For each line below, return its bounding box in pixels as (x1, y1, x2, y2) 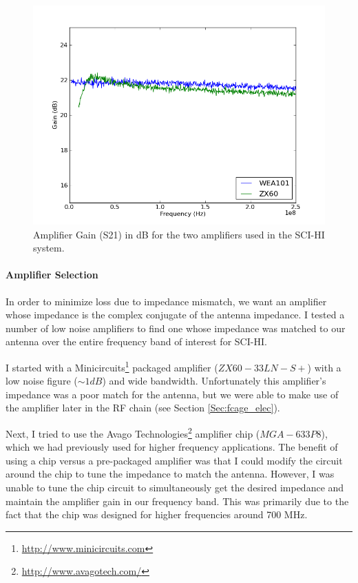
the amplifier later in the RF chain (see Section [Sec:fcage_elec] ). (6, 400, 280, 415)
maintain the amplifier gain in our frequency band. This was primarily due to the (6, 493, 349, 508)
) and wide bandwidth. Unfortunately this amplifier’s (102, 374, 326, 388)
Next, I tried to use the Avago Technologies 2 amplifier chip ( (6, 424, 260, 440)
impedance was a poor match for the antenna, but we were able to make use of (6, 387, 339, 401)
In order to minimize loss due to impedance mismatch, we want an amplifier (6, 294, 327, 308)
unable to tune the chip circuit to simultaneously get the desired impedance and (6, 480, 344, 495)
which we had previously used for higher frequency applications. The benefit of (6, 440, 338, 454)
